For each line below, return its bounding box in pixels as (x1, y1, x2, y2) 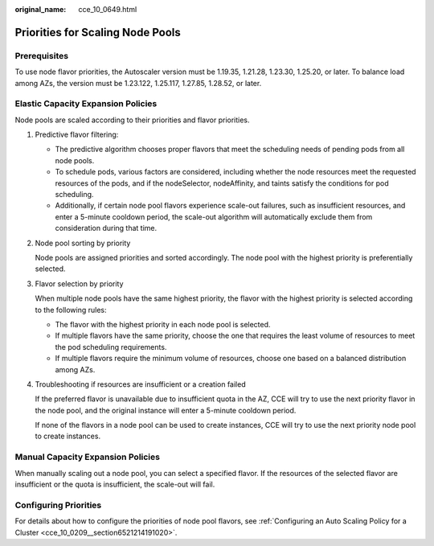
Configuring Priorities (14, 499, 102, 511)
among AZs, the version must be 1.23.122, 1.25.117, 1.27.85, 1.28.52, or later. (14, 78, 262, 88)
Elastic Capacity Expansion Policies (14, 98, 158, 109)
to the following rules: (35, 305, 107, 314)
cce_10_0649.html (78, 5, 137, 14)
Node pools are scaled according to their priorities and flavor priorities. (14, 115, 250, 125)
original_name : (14, 5, 67, 14)
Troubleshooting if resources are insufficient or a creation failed (35, 379, 246, 389)
